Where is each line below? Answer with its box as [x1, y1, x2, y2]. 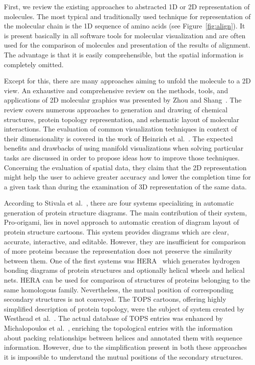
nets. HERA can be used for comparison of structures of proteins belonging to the [4, 275, 251, 285]
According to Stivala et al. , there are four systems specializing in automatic [4, 198, 234, 208]
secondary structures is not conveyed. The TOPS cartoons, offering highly [4, 294, 227, 304]
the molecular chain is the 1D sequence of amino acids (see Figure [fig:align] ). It [4, 21, 245, 31]
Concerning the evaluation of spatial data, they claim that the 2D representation [4, 162, 247, 172]
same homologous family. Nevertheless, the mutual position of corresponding [4, 284, 234, 294]
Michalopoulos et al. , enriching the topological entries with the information [4, 323, 233, 333]
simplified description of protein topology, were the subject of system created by [4, 303, 245, 313]
